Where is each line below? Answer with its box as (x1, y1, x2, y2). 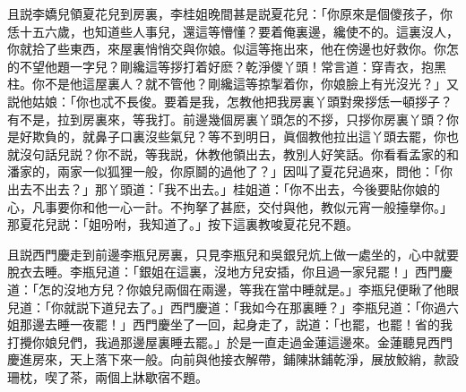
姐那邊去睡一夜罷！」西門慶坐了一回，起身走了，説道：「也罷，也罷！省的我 (7, 315, 453, 334)
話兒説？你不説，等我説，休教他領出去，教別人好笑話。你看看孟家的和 (44, 144, 459, 163)
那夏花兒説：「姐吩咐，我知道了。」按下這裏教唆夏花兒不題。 (7, 215, 358, 234)
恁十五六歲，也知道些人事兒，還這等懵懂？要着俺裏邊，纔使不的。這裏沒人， (7, 21, 459, 40)
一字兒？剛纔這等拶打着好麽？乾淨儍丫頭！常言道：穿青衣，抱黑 (69, 56, 446, 75)
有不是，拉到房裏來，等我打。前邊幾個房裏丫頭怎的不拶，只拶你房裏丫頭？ (7, 109, 446, 128)
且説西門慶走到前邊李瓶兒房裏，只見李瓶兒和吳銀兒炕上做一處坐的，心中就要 (7, 244, 459, 263)
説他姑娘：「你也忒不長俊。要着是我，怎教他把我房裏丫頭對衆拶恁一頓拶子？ (7, 91, 453, 110)
